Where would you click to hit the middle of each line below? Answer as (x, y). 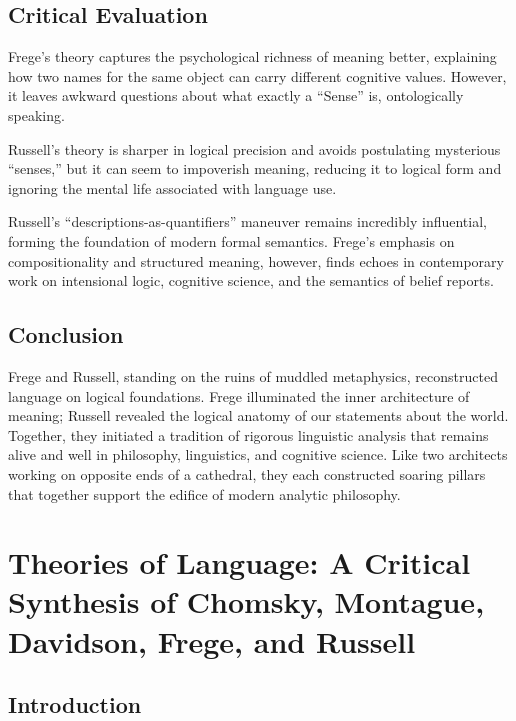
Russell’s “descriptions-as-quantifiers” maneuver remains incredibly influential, (247, 221)
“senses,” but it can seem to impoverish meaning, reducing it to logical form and (255, 168)
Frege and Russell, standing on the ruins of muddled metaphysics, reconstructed (253, 375)
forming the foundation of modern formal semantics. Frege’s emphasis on (231, 240)
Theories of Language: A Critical (239, 562)
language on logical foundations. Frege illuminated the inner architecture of (239, 395)
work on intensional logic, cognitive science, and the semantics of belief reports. (251, 280)
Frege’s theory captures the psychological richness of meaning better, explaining (252, 56)
